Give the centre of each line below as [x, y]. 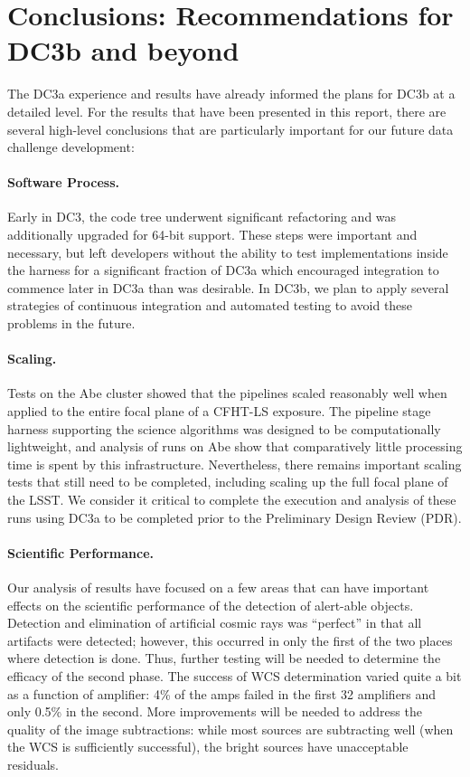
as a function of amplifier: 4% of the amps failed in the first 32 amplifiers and [222, 693]
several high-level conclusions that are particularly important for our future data [230, 129]
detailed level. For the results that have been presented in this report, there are [227, 111]
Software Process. [63, 182]
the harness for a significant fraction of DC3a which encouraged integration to [223, 270]
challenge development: [71, 147]
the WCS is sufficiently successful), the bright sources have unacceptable [208, 747]
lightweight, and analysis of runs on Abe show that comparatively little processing [235, 446]
